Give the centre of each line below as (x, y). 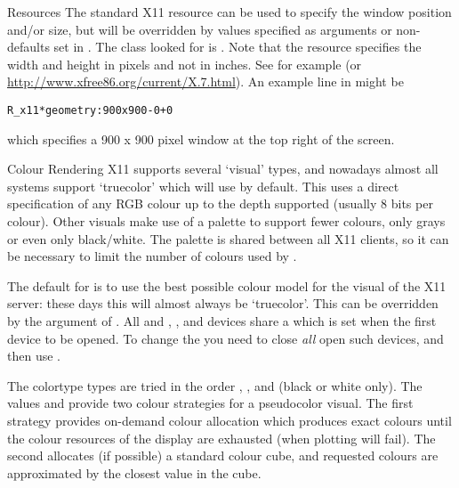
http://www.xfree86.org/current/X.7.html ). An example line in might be (205, 81)
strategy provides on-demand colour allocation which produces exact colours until (229, 420)
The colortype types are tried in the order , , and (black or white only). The (215, 385)
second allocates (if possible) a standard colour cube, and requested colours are (223, 455)
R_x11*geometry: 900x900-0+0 (90, 110)
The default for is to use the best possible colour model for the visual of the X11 (227, 285)
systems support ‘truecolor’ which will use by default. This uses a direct (203, 186)
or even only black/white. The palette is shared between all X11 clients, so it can (228, 238)
